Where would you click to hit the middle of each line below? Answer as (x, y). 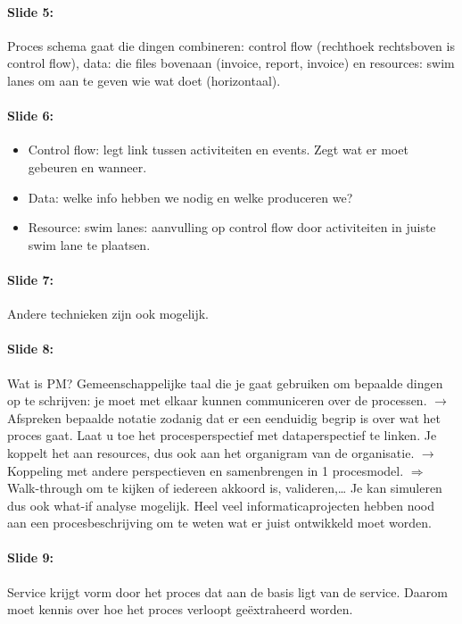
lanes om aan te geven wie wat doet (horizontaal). (144, 80)
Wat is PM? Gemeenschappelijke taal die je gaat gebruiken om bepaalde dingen (225, 383)
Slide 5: (31, 11)
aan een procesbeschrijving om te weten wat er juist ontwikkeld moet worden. (219, 523)
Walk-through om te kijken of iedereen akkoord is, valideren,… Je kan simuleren (225, 488)
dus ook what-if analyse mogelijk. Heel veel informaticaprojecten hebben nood (221, 505)
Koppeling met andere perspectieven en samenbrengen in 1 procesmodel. (206, 470)
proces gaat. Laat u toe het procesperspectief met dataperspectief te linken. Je (222, 435)
